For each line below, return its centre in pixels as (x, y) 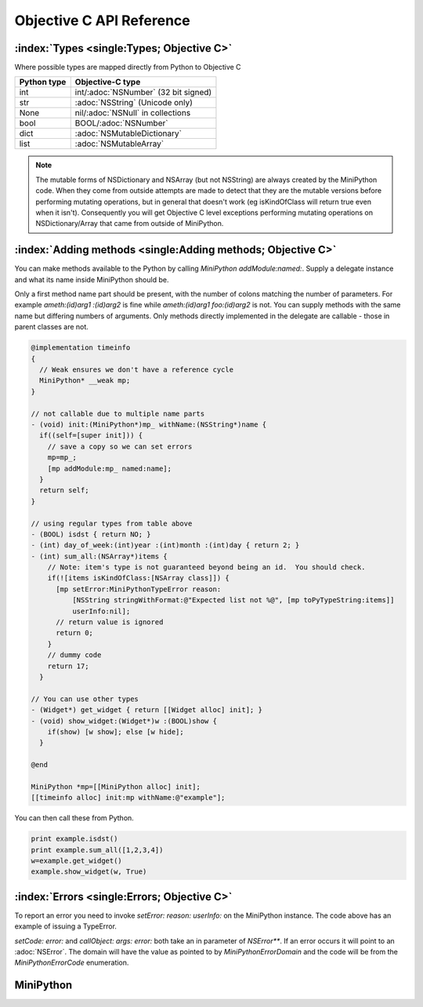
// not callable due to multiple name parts (118, 413)
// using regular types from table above (112, 523)
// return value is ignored (110, 622)
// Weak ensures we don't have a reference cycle (137, 370)
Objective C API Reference (103, 20)
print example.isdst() (74, 839)
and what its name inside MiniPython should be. (92, 279)
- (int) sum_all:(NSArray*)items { (99, 556)
